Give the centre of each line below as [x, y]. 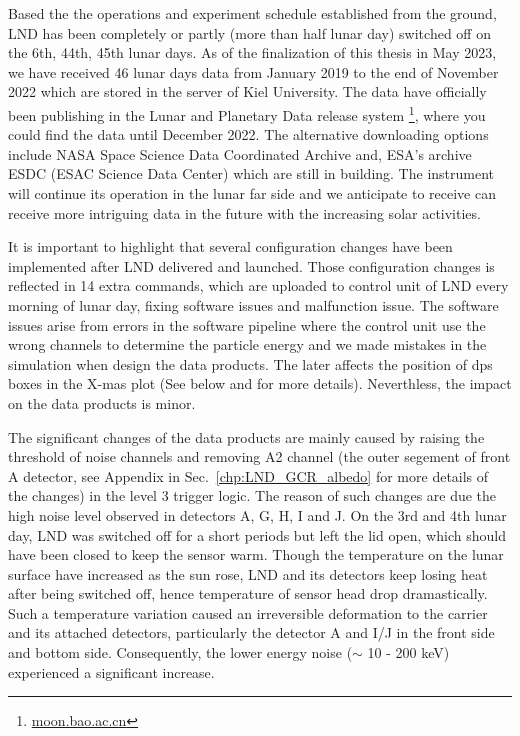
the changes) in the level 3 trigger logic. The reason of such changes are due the [252, 495]
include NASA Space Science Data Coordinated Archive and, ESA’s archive [240, 153]
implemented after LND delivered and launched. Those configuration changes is [251, 265]
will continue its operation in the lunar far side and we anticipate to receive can [252, 193]
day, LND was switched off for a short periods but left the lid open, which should [257, 534]
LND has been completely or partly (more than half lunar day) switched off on [249, 32]
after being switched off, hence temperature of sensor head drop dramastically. [248, 593]
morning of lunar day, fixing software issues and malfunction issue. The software [253, 304]
